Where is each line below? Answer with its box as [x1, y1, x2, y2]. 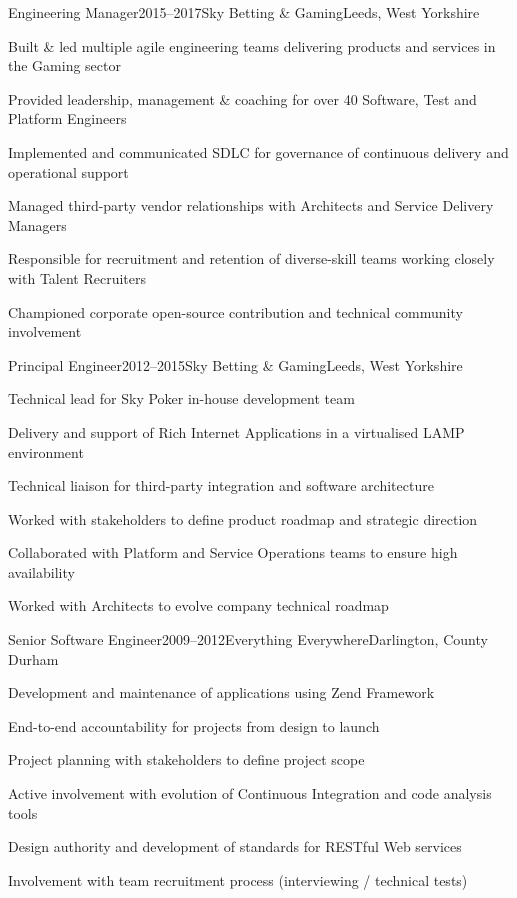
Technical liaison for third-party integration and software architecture [8, 475, 434, 496]
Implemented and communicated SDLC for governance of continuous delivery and [8, 141, 509, 162]
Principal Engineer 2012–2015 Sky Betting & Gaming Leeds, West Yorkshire [8, 354, 463, 375]
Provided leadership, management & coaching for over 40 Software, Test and [8, 88, 477, 109]
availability [8, 561, 75, 582]
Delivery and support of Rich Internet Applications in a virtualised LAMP [8, 421, 465, 442]
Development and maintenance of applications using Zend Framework [8, 682, 435, 703]
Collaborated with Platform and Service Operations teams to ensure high [8, 542, 458, 563]
